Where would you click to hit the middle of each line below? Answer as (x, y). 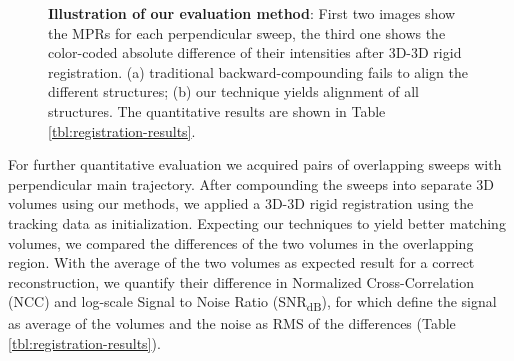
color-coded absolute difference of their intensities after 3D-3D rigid (255, 52)
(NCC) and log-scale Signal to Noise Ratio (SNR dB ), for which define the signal (252, 303)
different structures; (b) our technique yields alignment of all (234, 91)
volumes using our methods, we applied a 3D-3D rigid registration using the (241, 203)
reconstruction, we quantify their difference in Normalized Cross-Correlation (241, 281)
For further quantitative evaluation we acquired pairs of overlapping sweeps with (255, 164)
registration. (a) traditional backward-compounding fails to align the (258, 71)
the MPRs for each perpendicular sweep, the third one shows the (247, 32)
